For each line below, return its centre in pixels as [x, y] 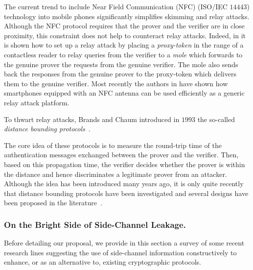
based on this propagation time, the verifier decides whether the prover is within [125, 164]
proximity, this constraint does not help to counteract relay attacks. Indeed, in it [125, 35]
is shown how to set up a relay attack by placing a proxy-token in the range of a [124, 45]
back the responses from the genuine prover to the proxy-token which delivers [120, 74]
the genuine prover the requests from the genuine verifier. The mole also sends [121, 64]
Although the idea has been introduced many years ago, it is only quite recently [124, 184]
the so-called [216, 119]
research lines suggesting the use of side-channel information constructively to [120, 252]
